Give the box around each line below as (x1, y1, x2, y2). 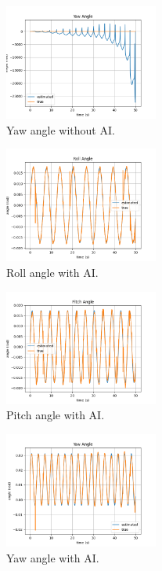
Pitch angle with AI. (6, 407, 105, 423)
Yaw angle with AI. (6, 549, 99, 565)
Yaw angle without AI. (6, 121, 115, 138)
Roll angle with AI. (6, 263, 99, 280)
